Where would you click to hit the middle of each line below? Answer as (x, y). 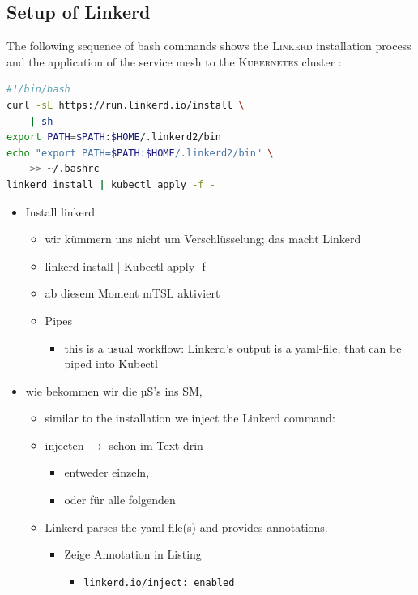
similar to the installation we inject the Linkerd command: (190, 418)
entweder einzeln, (107, 472)
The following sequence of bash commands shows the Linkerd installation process (209, 46)
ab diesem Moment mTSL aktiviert (132, 293)
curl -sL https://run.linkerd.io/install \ (126, 105)
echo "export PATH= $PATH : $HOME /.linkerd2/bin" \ (140, 153)
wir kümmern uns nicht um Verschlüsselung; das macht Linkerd (203, 239)
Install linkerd (60, 211)
